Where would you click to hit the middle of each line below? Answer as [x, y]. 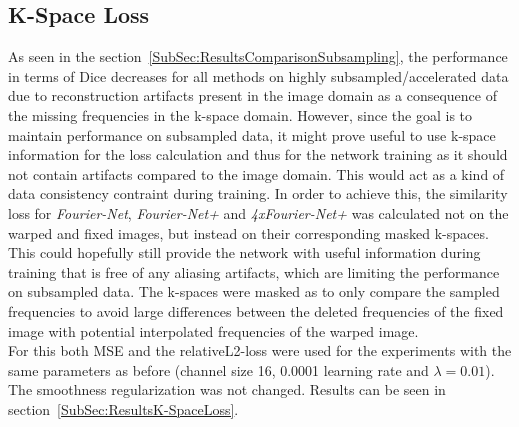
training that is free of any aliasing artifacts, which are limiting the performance [254, 271]
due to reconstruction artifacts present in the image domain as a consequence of [252, 95]
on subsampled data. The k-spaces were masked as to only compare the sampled [254, 291]
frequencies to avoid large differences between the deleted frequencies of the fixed [256, 310]
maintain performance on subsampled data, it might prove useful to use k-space [252, 134]
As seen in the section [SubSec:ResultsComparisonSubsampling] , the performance [258, 56]
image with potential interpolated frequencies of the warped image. [213, 330]
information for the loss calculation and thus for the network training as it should [258, 154]
